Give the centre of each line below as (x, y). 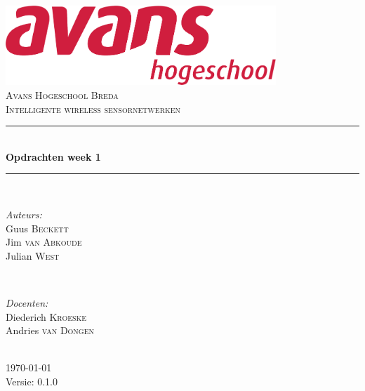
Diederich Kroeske (46, 316)
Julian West (33, 255)
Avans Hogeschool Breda (62, 94)
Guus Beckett (37, 228)
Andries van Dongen (50, 330)
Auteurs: (24, 214)
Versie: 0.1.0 (32, 381)
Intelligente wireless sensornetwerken (93, 108)
